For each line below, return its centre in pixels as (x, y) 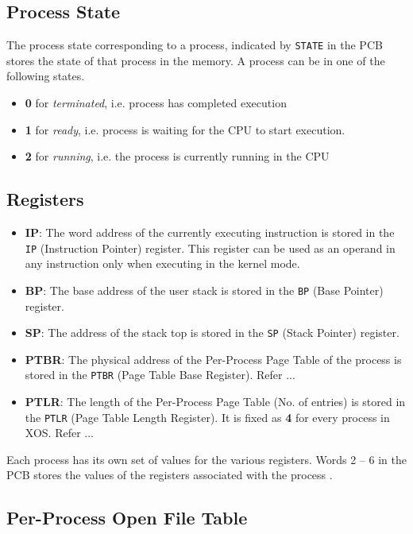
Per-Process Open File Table (127, 518)
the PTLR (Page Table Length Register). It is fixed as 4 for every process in (207, 417)
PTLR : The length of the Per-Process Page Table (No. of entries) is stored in (215, 402)
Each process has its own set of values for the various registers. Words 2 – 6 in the (206, 459)
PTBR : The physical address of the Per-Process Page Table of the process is (213, 359)
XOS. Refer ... (59, 433)
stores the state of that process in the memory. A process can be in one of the (196, 60)
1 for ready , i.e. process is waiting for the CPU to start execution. (185, 129)
